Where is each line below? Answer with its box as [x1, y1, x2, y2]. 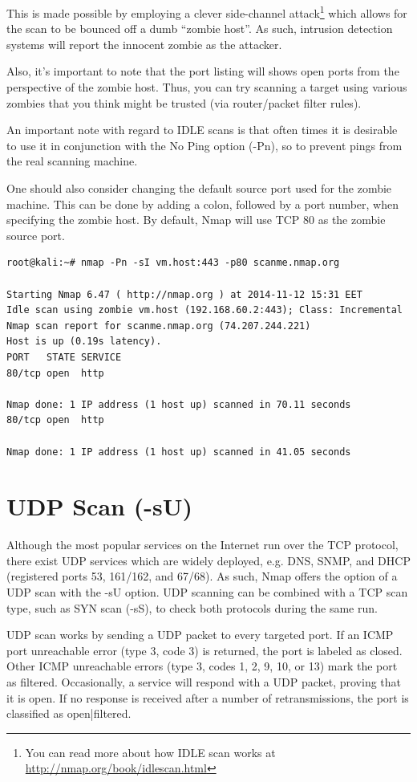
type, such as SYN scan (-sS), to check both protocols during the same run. [6, 599, 378, 616]
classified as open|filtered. [6, 705, 132, 722]
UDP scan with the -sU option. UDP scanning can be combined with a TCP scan [6, 584, 408, 600]
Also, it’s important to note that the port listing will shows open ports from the [6, 63, 399, 79]
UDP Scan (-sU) [6, 490, 192, 523]
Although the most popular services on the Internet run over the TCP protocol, [6, 536, 399, 553]
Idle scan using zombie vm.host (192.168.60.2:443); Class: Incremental [6, 304, 403, 316]
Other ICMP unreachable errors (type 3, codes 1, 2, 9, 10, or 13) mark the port [6, 658, 398, 674]
